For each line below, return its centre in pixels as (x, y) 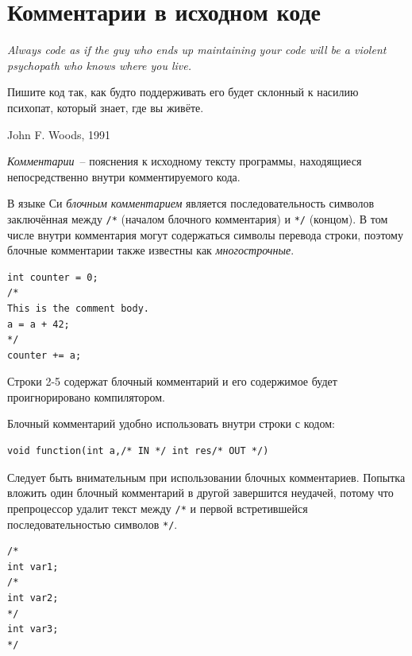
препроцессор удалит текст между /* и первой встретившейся (158, 508)
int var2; (33, 598)
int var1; (33, 567)
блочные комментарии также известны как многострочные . (151, 250)
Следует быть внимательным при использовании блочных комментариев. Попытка (206, 477)
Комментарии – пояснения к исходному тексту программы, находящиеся (185, 161)
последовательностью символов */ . (92, 524)
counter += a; (44, 355)
